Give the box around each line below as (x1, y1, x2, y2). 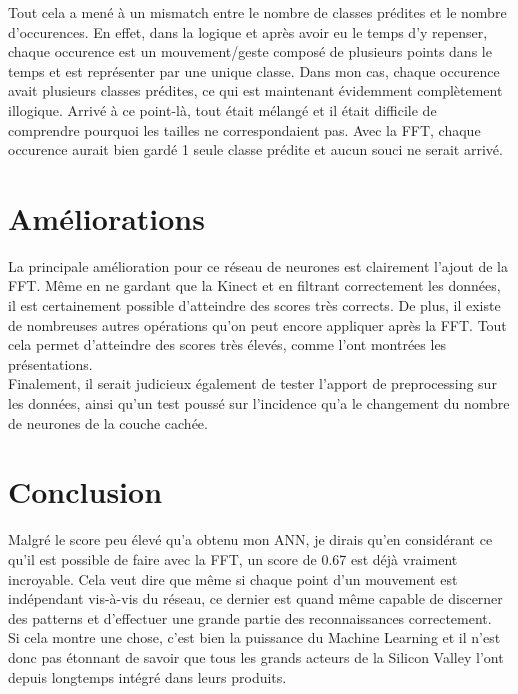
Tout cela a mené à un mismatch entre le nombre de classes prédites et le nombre (8, 2, 507, 22)
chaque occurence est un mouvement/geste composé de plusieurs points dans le (8, 41, 492, 62)
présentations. (8, 353, 93, 374)
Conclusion (8, 471, 163, 512)
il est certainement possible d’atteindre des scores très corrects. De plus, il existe (8, 295, 501, 316)
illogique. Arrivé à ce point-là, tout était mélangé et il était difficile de (8, 99, 437, 120)
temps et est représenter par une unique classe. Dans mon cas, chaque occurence (8, 60, 500, 81)
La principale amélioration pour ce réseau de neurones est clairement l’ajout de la (8, 255, 508, 276)
